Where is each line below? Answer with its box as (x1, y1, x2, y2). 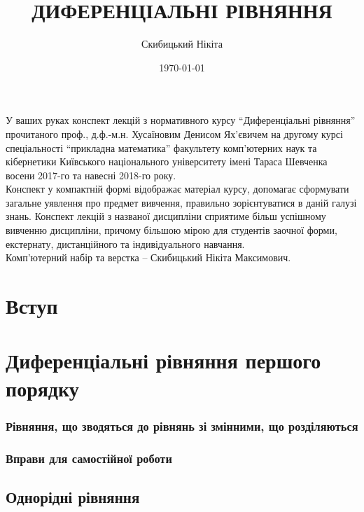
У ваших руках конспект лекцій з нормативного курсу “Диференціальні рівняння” (6, 113, 356, 127)
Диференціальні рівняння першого (6, 346, 321, 375)
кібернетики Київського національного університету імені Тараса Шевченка (6, 154, 328, 169)
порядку (6, 373, 79, 402)
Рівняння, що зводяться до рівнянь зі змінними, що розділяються (6, 417, 358, 434)
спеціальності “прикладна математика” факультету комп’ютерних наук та (6, 140, 317, 155)
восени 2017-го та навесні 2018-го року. (6, 167, 176, 182)
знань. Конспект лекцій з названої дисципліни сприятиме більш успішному (6, 209, 326, 223)
